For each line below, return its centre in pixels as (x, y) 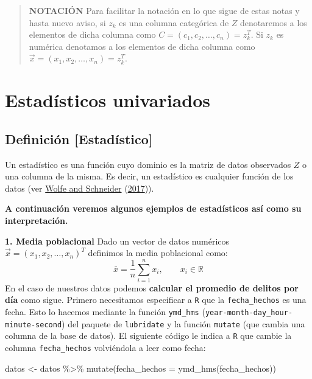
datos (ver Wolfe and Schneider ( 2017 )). (80, 188)
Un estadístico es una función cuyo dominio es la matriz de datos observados (148, 164)
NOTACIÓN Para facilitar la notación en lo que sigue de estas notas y (164, 10)
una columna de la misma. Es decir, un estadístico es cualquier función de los (149, 176)
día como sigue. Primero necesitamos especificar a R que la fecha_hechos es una (156, 300)
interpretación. (37, 220)
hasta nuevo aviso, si (67, 22)
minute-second (34, 325)
